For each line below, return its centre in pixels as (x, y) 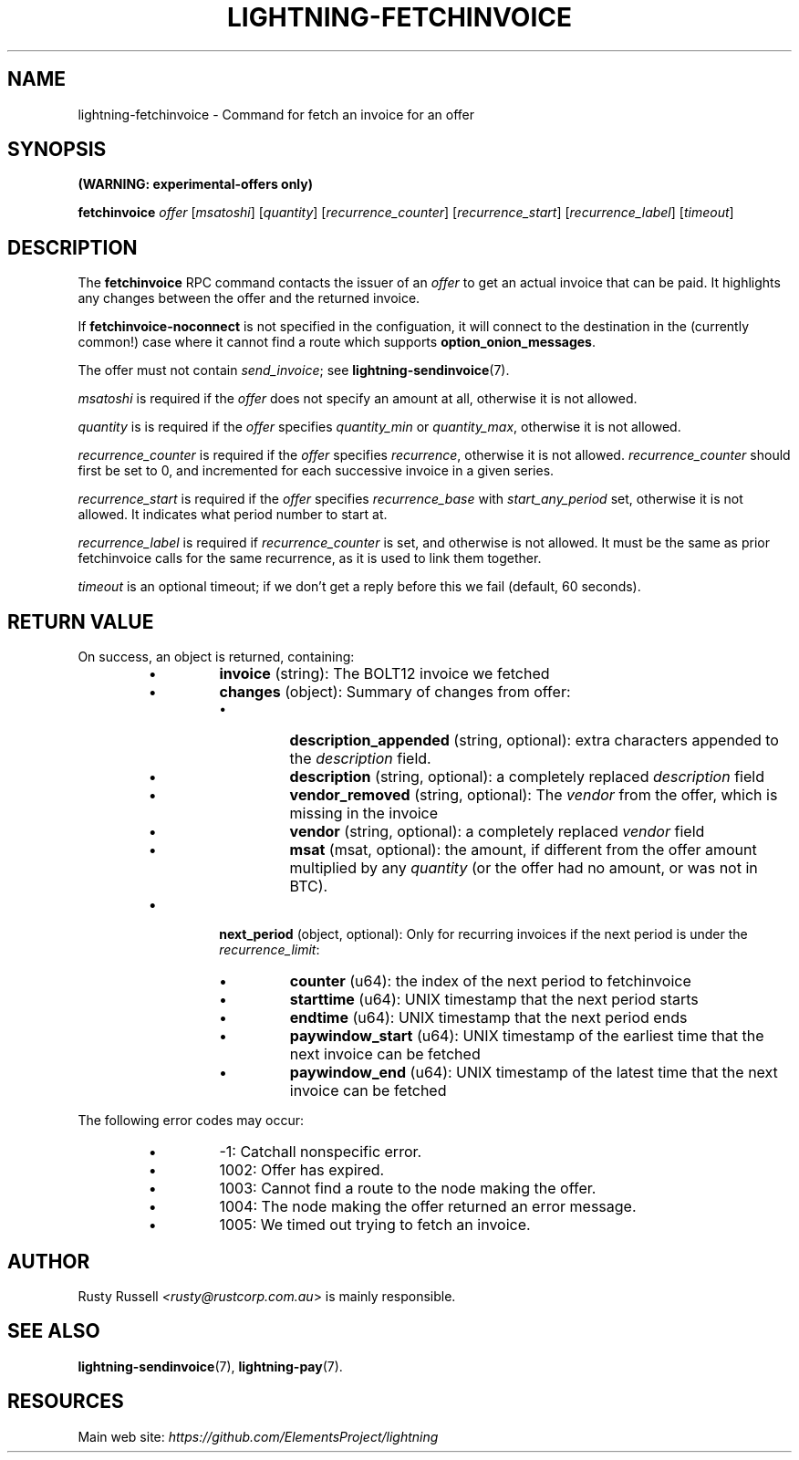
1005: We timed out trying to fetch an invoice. (375, 1225)
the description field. (360, 759)
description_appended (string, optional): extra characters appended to (534, 740)
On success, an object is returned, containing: (216, 657)
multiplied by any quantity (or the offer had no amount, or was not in (524, 868)
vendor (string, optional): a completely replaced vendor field (497, 832)
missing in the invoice (364, 813)
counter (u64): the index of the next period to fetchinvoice (490, 981)
